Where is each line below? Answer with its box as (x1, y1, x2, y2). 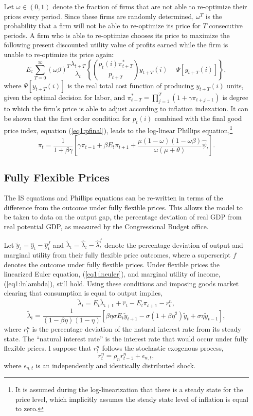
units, (226, 80, 244, 90)
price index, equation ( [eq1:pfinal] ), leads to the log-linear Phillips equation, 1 (4, 123, 233, 135)
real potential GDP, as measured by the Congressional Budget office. (4, 221, 209, 231)
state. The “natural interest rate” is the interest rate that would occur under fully (4, 333, 248, 343)
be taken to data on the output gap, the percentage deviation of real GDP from (4, 212, 242, 222)
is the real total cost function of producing (67, 80, 194, 90)
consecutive (209, 20, 243, 31)
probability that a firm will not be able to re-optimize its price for (4, 20, 200, 31)
